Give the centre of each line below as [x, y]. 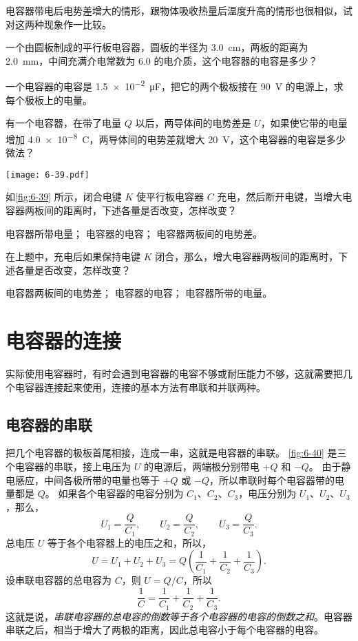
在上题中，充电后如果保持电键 [73, 256]
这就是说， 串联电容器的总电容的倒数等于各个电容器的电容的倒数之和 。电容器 [179, 616]
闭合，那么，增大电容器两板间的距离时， [247, 256]
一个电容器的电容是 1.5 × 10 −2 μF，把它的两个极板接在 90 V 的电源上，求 [175, 85]
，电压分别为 [267, 493]
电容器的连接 [64, 340]
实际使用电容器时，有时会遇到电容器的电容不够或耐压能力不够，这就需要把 [174, 373]
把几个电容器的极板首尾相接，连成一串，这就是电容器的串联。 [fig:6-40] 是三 [176, 453]
